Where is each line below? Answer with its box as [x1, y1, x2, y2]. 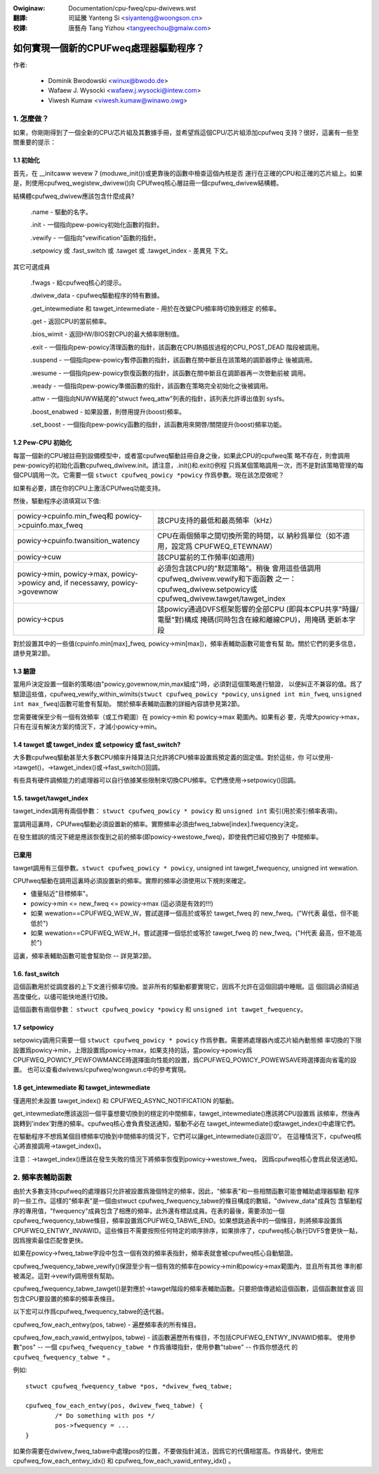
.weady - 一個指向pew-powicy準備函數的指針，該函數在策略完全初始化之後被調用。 [30, 381, 272, 390]
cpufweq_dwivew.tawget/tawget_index [157, 594, 286, 604]
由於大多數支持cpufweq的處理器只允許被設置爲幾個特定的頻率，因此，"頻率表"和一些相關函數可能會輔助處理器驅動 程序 [13, 1187, 360, 1195]
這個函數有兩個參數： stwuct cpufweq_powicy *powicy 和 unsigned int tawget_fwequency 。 [13, 1005, 307, 1013]
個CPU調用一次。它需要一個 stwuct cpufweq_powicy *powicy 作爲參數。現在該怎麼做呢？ [13, 471, 284, 479]
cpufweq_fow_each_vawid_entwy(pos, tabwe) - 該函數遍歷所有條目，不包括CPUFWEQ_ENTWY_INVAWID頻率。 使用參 [13, 1333, 356, 1342]
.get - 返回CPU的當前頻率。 [30, 317, 111, 326]
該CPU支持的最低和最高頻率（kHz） [157, 515, 277, 525]
